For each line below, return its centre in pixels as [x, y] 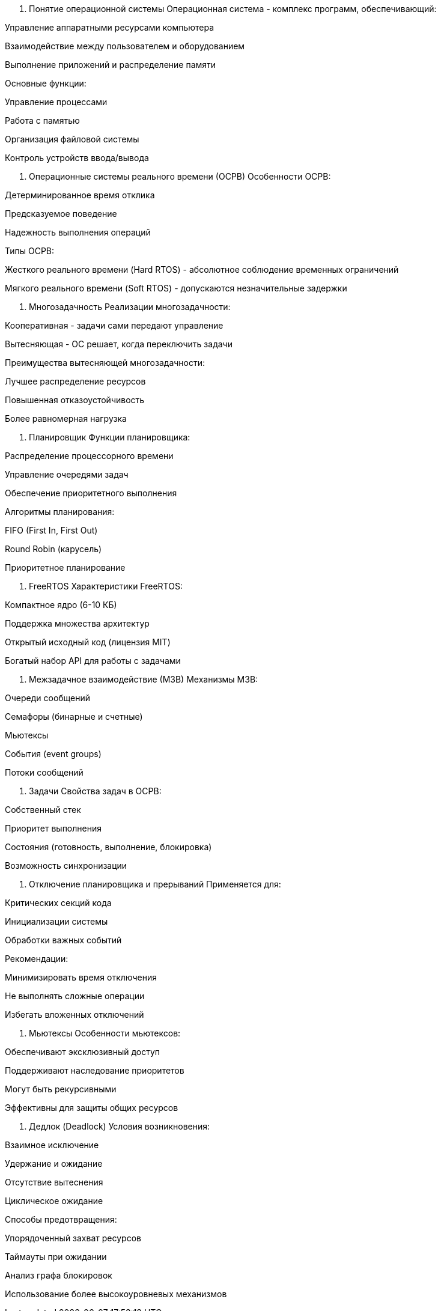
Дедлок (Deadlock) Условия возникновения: [120, 1126]
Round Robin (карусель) [53, 549]
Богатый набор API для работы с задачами [93, 661]
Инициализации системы [56, 921]
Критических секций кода [58, 903]
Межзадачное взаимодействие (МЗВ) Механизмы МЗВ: [144, 679]
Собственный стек [43, 810]
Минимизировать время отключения [81, 977]
